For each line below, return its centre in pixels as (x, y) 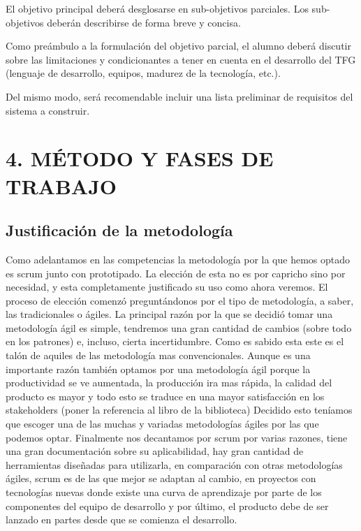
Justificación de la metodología (119, 230)
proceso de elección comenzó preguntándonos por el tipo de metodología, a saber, (180, 300)
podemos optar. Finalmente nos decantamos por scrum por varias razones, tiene (177, 437)
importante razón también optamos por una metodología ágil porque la (158, 369)
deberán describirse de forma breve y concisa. (144, 22)
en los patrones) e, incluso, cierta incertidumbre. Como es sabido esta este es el (175, 341)
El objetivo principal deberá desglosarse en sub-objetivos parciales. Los (157, 8)
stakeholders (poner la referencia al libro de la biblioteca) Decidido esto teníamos (179, 410)
